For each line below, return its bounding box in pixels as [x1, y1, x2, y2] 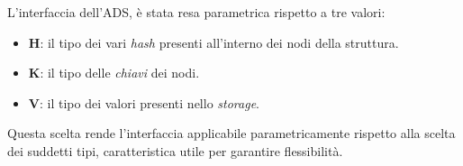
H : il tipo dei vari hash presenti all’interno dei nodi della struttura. [28, 32, 399, 51]
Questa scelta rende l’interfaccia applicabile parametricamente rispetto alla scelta [7, 124, 456, 143]
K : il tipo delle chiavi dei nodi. [28, 63, 200, 82]
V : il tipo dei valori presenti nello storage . [28, 93, 259, 112]
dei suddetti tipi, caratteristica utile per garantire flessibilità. [7, 141, 343, 160]
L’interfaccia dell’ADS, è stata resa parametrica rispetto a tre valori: [7, 3, 386, 21]
